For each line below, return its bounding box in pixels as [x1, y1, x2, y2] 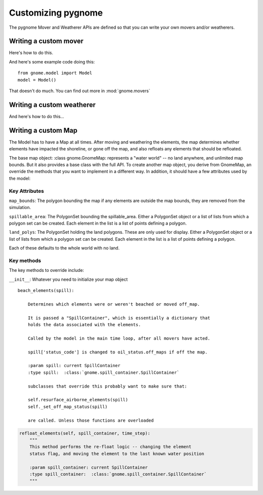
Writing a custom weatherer [9, 101, 96, 109]
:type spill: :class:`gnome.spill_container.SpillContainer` [27, 370, 180, 375]
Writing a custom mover [9, 37, 84, 45]
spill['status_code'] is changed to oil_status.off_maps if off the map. [27, 349, 208, 355]
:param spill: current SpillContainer [27, 363, 121, 369]
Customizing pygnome [9, 7, 103, 18]
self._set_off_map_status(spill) [27, 404, 108, 410]
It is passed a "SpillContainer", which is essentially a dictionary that [27, 315, 210, 321]
